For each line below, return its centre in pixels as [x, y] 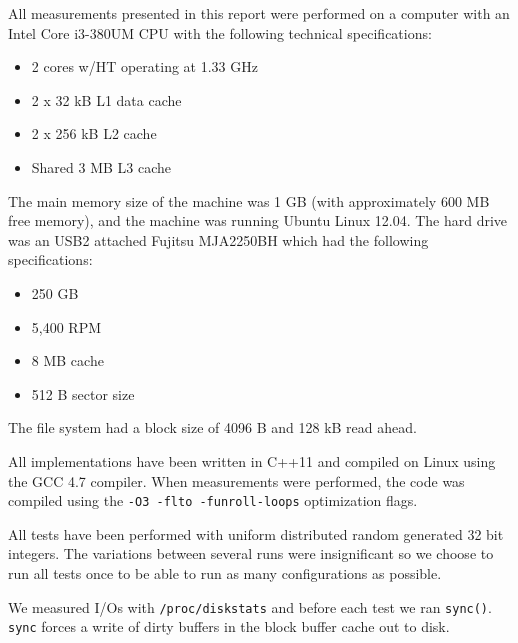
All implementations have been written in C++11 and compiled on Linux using [252, 460]
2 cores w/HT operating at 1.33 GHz [144, 66]
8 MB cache [67, 360]
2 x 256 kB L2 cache [94, 133]
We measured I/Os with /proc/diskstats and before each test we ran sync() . [250, 606]
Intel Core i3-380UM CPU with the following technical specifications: [220, 32]
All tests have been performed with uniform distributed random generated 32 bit [256, 533]
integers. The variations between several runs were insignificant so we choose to [251, 553]
